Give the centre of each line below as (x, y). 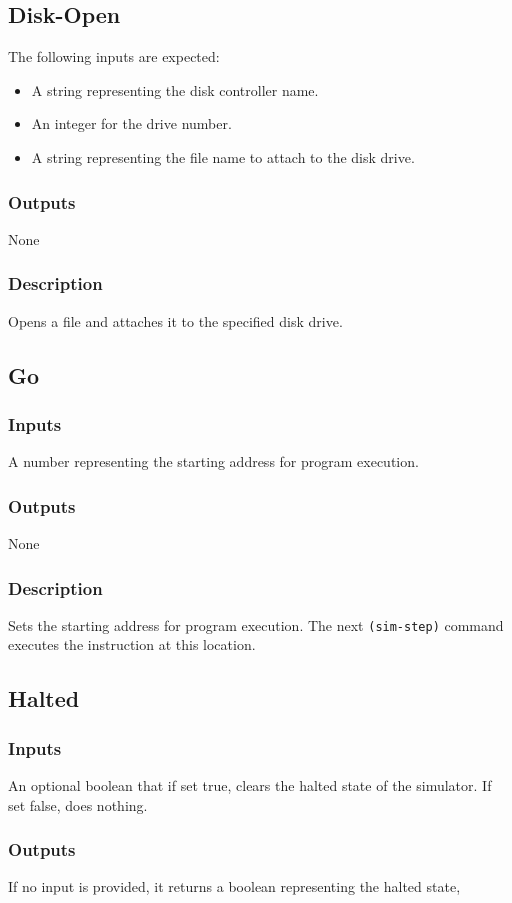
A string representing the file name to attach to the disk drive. (223, 156)
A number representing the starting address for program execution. (213, 461)
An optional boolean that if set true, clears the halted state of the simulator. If (250, 785)
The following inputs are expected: (114, 56)
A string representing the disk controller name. (175, 89)
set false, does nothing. (78, 804)
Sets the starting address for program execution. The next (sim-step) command (256, 624)
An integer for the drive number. (131, 123)
